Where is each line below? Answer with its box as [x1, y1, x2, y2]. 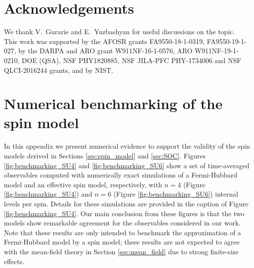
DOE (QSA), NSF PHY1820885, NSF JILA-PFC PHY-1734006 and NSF [21, 55, 241, 65]
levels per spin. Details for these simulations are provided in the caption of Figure [4, 198, 249, 208]
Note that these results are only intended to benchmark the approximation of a [4, 227, 241, 237]
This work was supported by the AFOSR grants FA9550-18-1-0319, [4, 36, 205, 46]
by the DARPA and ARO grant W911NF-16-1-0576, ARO [18, 45, 192, 56]
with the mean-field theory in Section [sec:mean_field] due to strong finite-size [4, 246, 239, 256]
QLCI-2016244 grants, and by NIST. [4, 65, 113, 75]
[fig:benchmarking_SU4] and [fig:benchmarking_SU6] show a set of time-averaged [4, 160, 250, 170]
